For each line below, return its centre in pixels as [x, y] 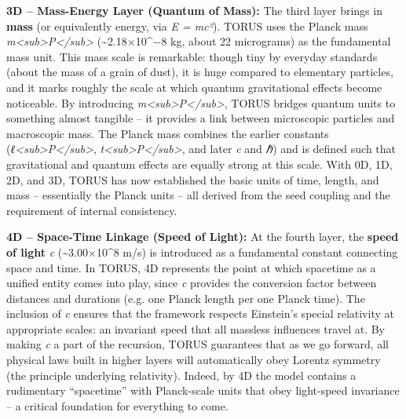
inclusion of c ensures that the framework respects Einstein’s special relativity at [200, 313]
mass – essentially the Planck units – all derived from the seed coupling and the [198, 195]
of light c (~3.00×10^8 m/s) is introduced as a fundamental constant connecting [202, 251]
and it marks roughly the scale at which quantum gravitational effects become [194, 87]
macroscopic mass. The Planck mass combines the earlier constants [168, 133]
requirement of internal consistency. [92, 210]
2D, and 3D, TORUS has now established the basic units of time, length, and [193, 179]
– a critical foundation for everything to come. [117, 405]
